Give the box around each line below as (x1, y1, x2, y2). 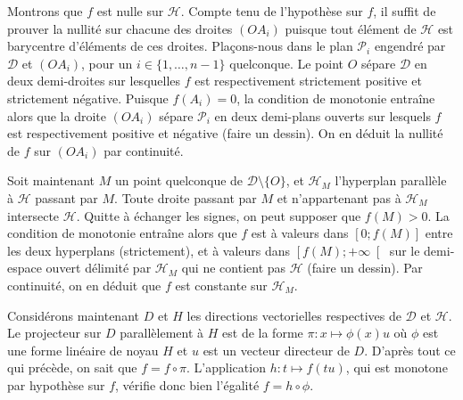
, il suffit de (373, 2, 436, 20)
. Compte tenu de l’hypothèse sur (180, 2, 363, 20)
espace (7, 258, 42, 277)
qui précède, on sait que (7, 358, 137, 377)
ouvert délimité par (45, 258, 152, 277)
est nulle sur (96, 2, 164, 20)
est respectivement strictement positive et (194, 71, 422, 90)
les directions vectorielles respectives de (186, 306, 401, 324)
